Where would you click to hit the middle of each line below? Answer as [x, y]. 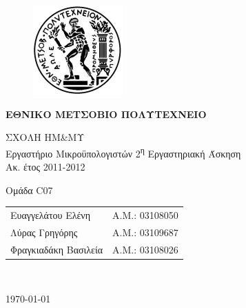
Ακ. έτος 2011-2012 [45, 167]
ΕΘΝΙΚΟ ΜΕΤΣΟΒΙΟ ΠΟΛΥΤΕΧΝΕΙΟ [106, 114]
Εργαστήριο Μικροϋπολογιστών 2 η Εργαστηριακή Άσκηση [123, 152]
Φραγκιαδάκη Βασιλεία [57, 249]
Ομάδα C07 [29, 190]
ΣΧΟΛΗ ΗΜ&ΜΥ [45, 137]
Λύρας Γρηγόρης [44, 232]
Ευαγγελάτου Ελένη [51, 214]
